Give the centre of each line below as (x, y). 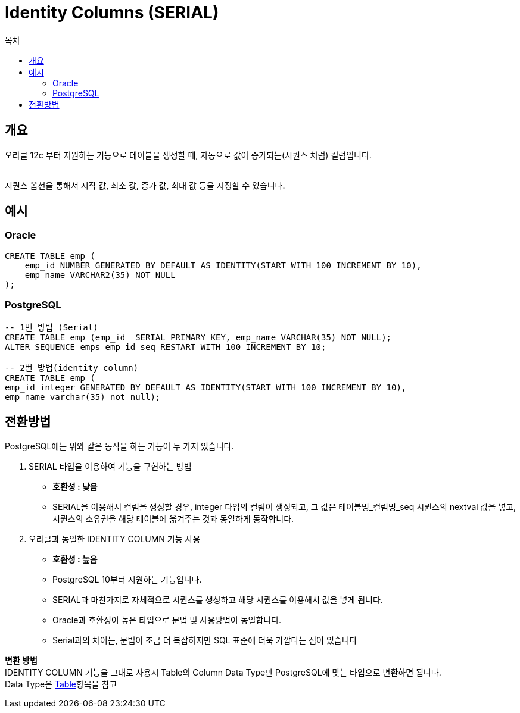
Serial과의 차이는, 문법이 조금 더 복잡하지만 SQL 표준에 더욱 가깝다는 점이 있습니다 (205, 640)
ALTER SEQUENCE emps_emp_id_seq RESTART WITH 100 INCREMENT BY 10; (166, 347)
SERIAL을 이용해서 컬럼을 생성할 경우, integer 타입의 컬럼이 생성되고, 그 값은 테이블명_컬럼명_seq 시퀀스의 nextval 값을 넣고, (284, 507)
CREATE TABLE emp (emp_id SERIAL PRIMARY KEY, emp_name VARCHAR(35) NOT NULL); (198, 337)
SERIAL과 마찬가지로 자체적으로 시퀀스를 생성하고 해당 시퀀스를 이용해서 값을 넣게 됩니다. (218, 600)
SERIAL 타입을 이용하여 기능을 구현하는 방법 (110, 467)
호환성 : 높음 (75, 559)
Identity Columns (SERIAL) (112, 12)
